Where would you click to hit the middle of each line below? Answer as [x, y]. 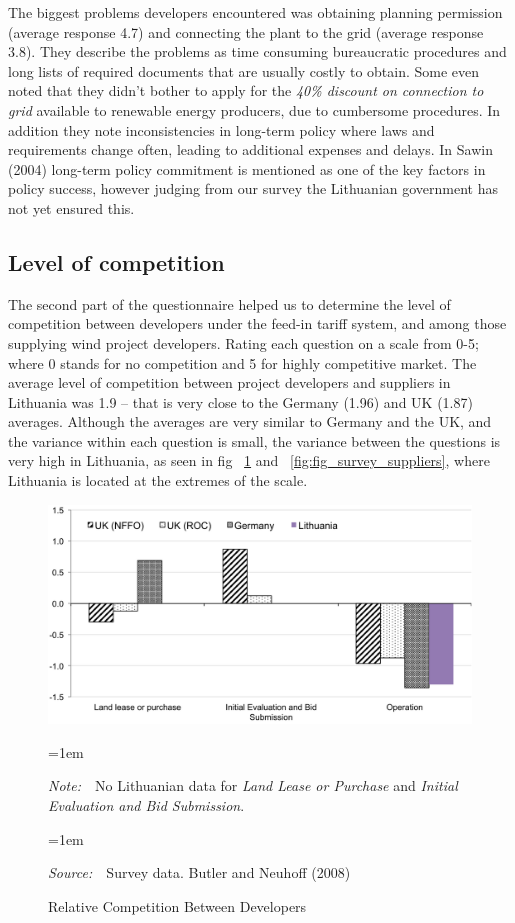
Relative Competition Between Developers [177, 905]
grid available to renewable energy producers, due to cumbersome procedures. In [254, 109]
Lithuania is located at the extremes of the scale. [158, 480]
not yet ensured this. [71, 207]
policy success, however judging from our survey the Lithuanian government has [253, 188]
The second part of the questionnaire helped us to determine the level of [229, 303]
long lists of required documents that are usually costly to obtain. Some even [244, 70]
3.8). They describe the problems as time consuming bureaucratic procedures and [257, 51]
